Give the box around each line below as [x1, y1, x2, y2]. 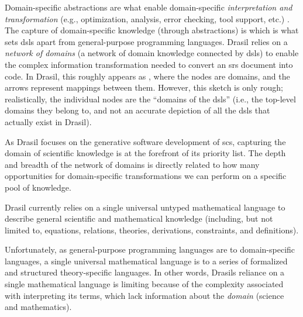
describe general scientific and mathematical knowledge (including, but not [5, 212, 273, 225]
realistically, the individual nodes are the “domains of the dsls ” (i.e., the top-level [5, 92, 296, 105]
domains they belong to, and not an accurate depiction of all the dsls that [5, 104, 270, 116]
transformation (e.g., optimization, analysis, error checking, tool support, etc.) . [5, 12, 290, 25]
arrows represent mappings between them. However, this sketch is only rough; [5, 81, 283, 94]
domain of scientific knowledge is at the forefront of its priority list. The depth [5, 147, 286, 159]
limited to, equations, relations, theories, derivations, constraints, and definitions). [5, 223, 299, 236]
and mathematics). [5, 301, 72, 313]
